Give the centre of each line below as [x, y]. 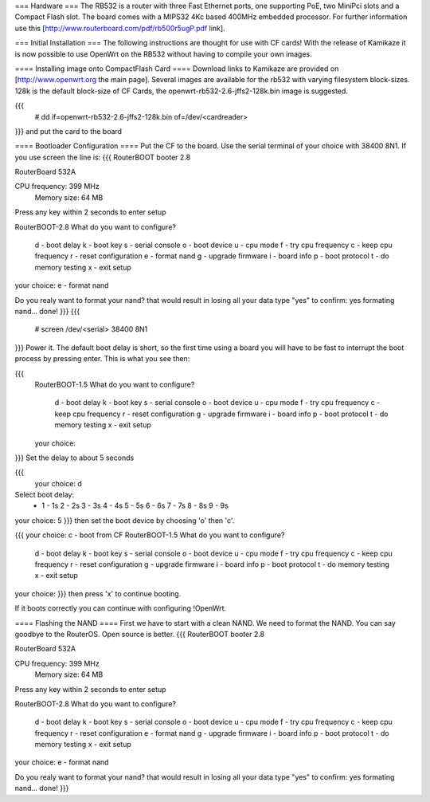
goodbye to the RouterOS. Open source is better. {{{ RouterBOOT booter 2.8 [140, 634]
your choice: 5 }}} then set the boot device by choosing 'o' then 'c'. [125, 520]
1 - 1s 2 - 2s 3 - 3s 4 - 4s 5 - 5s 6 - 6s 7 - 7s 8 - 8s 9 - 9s [135, 505]
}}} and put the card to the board [68, 131]
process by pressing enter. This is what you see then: [102, 359]
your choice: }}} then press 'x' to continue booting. [98, 593]
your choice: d [59, 483]
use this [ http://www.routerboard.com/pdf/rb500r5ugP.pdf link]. [120, 28]
